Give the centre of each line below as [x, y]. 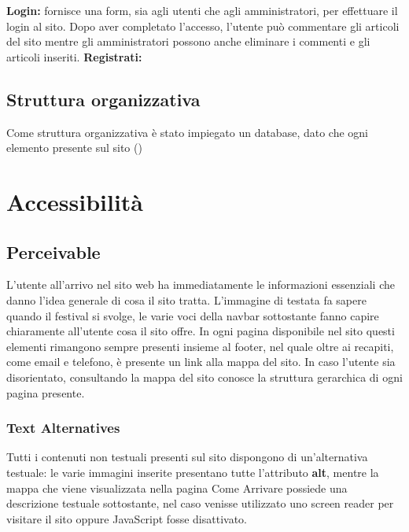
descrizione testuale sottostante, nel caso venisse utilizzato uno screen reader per [200, 503]
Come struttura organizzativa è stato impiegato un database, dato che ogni [187, 132]
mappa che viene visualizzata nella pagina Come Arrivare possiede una [177, 488]
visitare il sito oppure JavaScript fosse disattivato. [127, 518]
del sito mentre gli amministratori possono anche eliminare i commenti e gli [188, 41]
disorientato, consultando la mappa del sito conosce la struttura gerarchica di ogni [204, 377]
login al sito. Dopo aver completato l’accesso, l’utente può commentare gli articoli [203, 26]
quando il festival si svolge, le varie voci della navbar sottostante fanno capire [193, 315]
